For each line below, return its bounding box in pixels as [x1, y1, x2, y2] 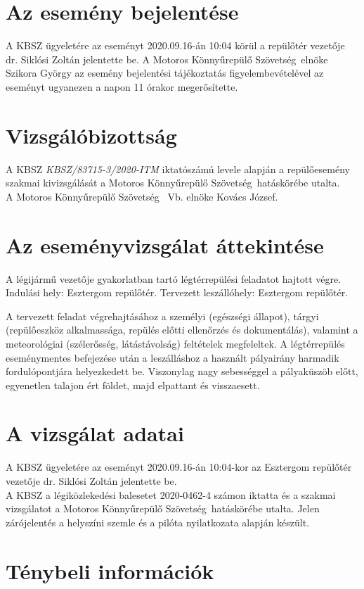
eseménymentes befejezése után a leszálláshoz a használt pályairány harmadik [6, 350, 339, 365]
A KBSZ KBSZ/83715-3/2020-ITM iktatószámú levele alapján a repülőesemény [6, 161, 350, 176]
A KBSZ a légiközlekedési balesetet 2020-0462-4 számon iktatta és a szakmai [6, 487, 336, 502]
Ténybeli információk [6, 556, 214, 585]
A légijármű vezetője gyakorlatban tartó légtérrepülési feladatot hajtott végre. [6, 271, 342, 286]
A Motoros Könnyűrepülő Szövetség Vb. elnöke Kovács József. [6, 189, 278, 203]
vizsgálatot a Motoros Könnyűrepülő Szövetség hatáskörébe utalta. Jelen [6, 501, 320, 516]
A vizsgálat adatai [6, 419, 184, 448]
